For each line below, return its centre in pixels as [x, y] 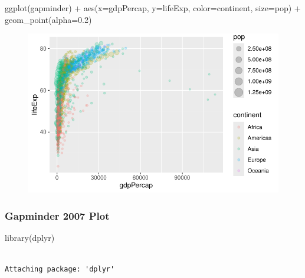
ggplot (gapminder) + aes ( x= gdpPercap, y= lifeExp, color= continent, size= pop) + [153, 8]
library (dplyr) [30, 237]
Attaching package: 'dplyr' [60, 269]
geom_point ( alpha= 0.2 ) [48, 19]
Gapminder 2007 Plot [57, 215]
